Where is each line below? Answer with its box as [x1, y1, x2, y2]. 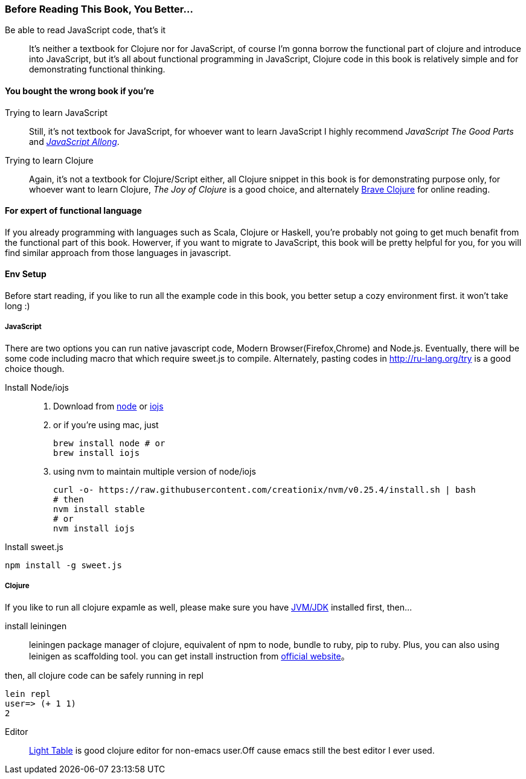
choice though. [5, 363, 65, 374]
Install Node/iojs [5, 382, 69, 393]
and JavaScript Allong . [29, 136, 120, 147]
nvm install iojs [53, 523, 135, 533]
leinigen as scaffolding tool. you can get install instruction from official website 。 [29, 650, 350, 661]
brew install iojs [53, 447, 140, 458]
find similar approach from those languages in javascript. [5, 247, 231, 258]
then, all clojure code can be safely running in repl [5, 670, 204, 681]
